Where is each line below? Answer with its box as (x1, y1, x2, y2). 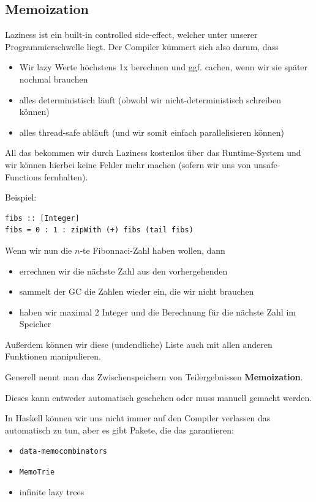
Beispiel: (5, 191, 37, 204)
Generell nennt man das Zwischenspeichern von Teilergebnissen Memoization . (5, 371, 303, 383)
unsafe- (254, 158, 280, 171)
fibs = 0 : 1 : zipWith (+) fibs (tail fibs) (5, 226, 194, 235)
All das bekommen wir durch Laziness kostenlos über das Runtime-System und (5, 146, 301, 159)
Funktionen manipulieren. (5, 350, 102, 363)
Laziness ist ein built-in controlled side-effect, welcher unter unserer (5, 28, 258, 41)
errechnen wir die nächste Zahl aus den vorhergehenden (19, 264, 228, 277)
